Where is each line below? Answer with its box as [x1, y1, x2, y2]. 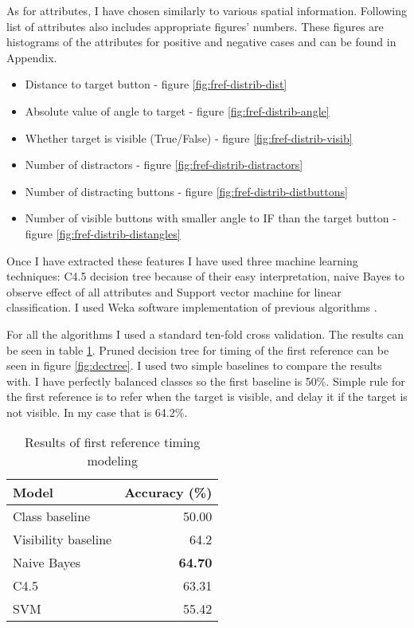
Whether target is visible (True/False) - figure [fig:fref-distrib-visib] [25, 129, 353, 146]
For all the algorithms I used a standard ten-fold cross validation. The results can [6, 325, 404, 342]
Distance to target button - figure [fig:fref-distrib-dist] [25, 76, 287, 92]
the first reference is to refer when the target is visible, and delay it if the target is [6, 388, 408, 405]
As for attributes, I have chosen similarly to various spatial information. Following [6, 2, 407, 18]
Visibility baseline [13, 530, 112, 549]
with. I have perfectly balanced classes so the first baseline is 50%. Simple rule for [6, 372, 405, 389]
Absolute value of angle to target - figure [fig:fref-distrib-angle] [25, 102, 330, 119]
